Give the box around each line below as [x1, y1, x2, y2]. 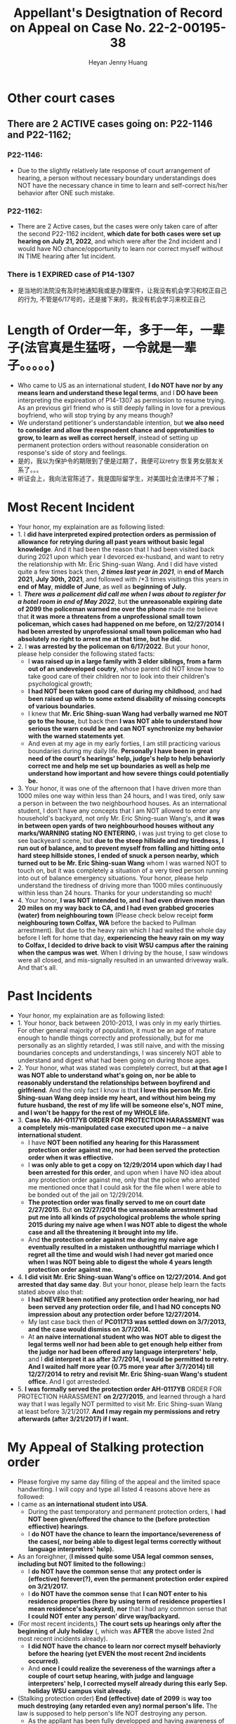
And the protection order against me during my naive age [27, 1235, 198, 1244]
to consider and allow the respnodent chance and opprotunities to [17, 426, 215, 435]
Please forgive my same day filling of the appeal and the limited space [17, 1477, 221, 1486]
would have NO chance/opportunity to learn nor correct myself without [17, 244, 223, 252]
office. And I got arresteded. [27, 1377, 111, 1386]
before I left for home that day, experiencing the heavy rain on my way [17, 934, 225, 942]
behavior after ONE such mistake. [17, 188, 115, 197]
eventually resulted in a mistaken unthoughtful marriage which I [27, 1243, 219, 1252]
